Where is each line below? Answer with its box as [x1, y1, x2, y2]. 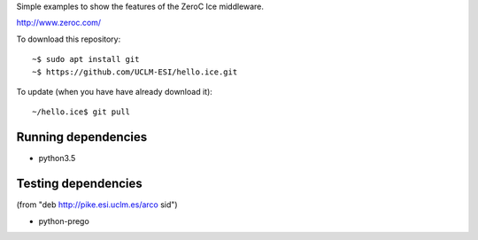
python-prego [38, 215, 90, 226]
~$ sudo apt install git [32, 54, 140, 65]
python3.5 [38, 153, 76, 164]
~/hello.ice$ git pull [32, 107, 131, 117]
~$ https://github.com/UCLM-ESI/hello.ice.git [32, 66, 238, 77]
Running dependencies [16, 129, 148, 145]
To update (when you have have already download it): [16, 86, 212, 97]
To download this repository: [16, 34, 121, 44]
